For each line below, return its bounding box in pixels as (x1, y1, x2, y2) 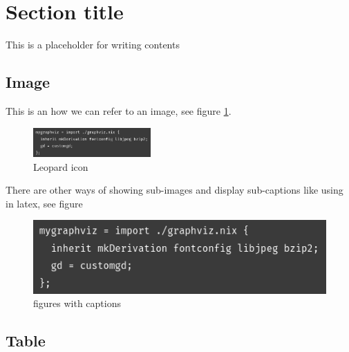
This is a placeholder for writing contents (6, 37, 180, 52)
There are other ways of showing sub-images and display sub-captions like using (6, 183, 343, 197)
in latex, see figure (6, 196, 83, 210)
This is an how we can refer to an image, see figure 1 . (6, 103, 232, 118)
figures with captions (33, 296, 121, 311)
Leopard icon (33, 159, 88, 174)
